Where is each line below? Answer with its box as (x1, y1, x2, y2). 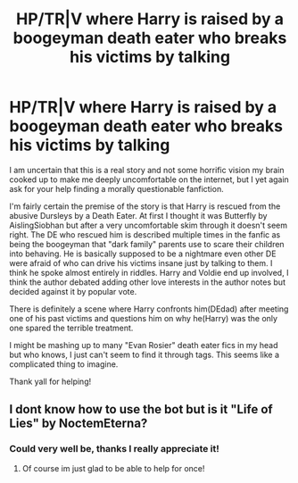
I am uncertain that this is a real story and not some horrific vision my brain (9, 164, 285, 175)
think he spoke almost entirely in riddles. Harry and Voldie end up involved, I (9, 267, 289, 278)
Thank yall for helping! (9, 376, 92, 387)
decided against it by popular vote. (9, 286, 137, 296)
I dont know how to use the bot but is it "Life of (9, 402, 274, 417)
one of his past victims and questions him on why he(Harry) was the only (9, 312, 278, 323)
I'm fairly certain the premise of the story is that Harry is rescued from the (9, 201, 281, 212)
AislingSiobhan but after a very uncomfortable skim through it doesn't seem (9, 220, 288, 230)
